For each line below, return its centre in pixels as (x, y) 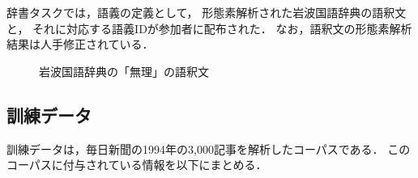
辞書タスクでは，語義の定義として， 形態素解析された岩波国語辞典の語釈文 (207, 12)
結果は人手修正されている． (80, 44)
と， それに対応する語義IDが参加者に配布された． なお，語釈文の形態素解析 (209, 28)
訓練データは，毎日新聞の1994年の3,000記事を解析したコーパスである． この (209, 148)
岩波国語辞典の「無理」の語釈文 (124, 71)
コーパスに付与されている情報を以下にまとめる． (137, 165)
